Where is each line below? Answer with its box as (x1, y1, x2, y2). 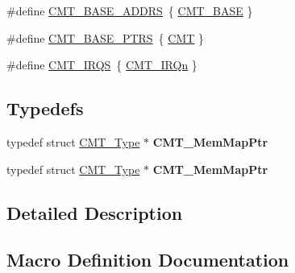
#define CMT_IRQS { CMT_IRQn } (6, 56, 197, 73)
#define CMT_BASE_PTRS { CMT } (6, 29, 205, 46)
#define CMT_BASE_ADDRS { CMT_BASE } (6, 2, 253, 19)
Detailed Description (6, 200, 183, 225)
